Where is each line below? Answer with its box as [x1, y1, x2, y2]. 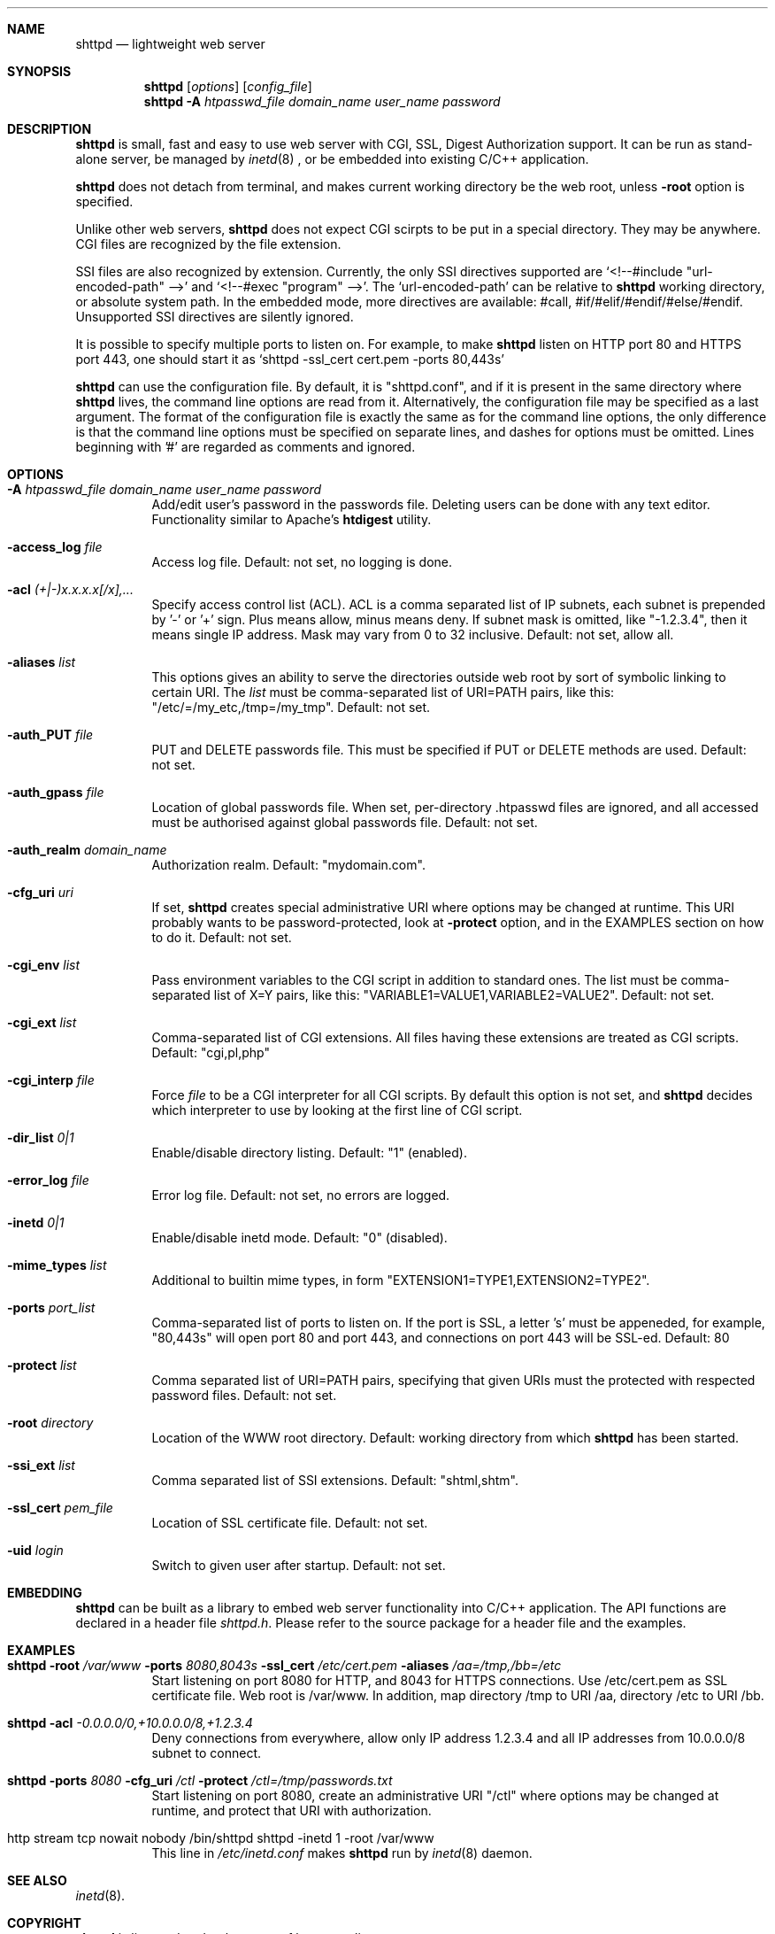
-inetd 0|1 [7, 1215, 65, 1230]
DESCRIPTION [7, 121, 92, 136]
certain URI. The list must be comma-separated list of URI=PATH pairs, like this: [151, 685, 615, 700]
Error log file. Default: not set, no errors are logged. [151, 1187, 450, 1203]
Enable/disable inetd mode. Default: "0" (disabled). [151, 1230, 448, 1245]
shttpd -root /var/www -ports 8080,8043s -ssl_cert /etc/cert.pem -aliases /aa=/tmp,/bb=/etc [7, 1658, 562, 1673]
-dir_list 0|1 [7, 1130, 74, 1145]
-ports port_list [7, 1300, 96, 1315]
